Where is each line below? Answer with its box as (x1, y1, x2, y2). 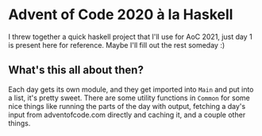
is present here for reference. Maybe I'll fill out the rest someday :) (8, 40, 225, 49)
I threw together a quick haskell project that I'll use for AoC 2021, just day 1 (8, 32, 252, 41)
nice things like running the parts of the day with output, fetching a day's (8, 101, 246, 111)
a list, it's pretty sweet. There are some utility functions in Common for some (8, 93, 250, 103)
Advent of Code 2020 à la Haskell (8, 6, 233, 24)
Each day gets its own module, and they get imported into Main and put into (8, 84, 254, 94)
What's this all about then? (8, 64, 144, 77)
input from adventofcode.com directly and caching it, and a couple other (8, 110, 246, 119)
